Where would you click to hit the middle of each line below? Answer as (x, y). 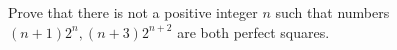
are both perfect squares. (253, 31)
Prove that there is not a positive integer (133, 12)
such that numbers (332, 12)
